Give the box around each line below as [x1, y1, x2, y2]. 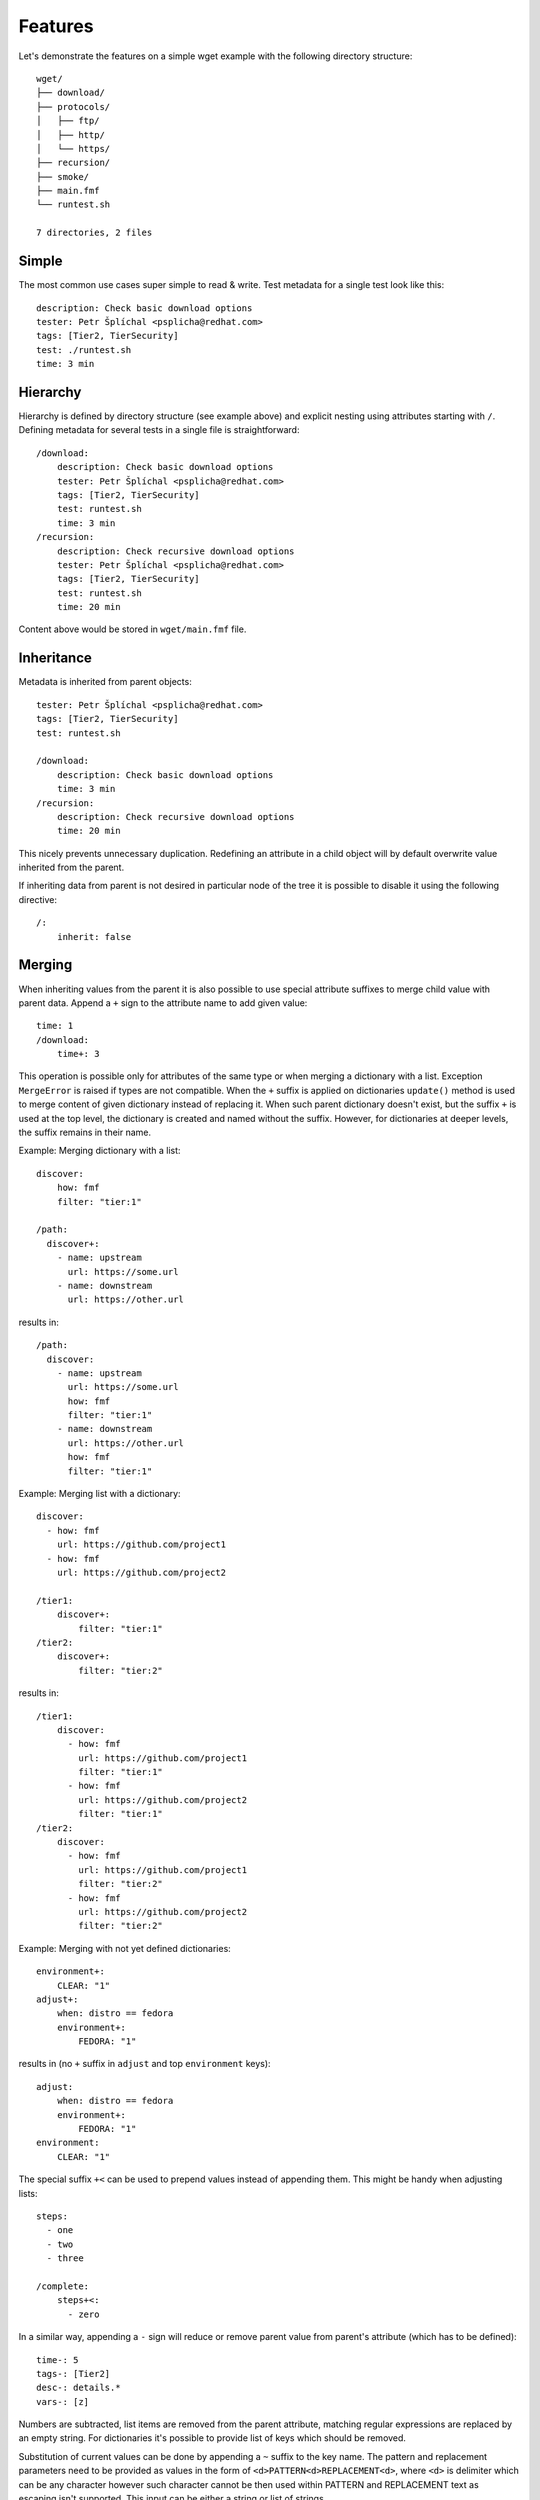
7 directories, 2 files [36, 227, 153, 239]
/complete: [36, 2280, 90, 2292]
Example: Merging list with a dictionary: [18, 1488, 181, 1500]
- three [46, 2253, 84, 2264]
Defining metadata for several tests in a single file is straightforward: [18, 424, 300, 436]
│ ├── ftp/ [36, 115, 100, 127]
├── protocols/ [36, 101, 111, 112]
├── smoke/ [36, 171, 90, 182]
